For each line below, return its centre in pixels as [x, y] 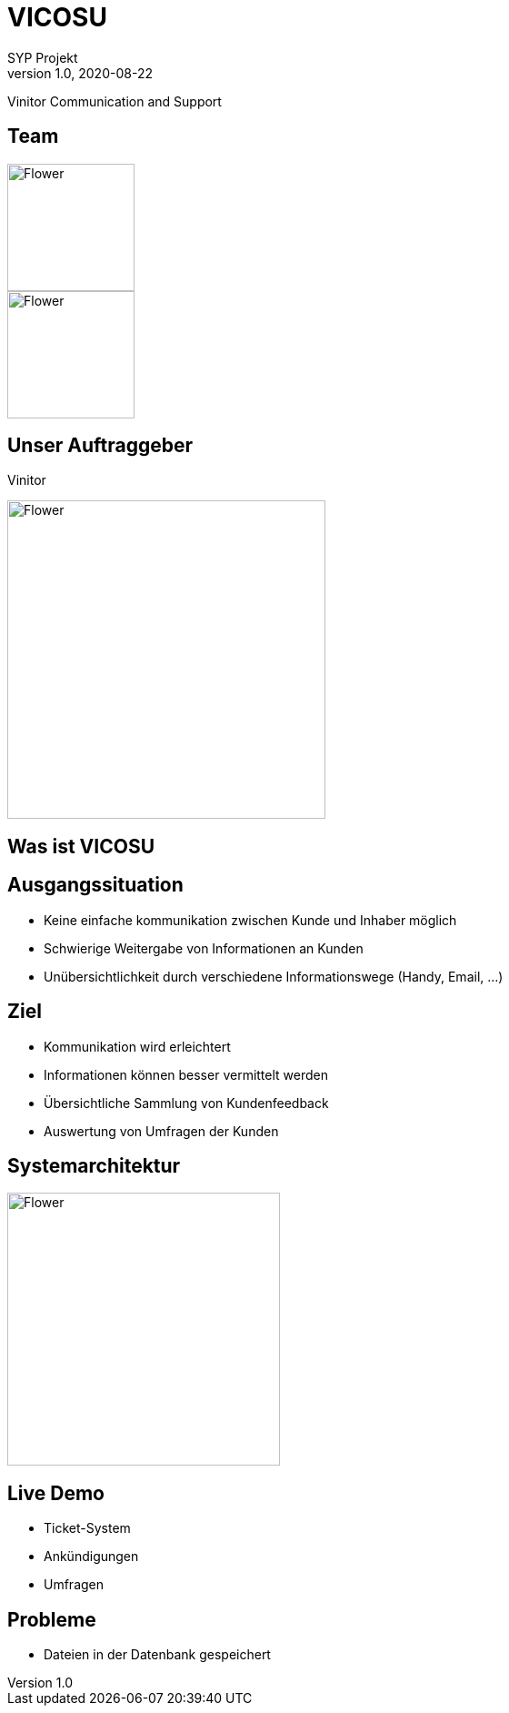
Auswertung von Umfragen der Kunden [161, 1131]
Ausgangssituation [95, 885]
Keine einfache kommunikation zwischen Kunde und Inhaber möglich [250, 920]
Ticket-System [87, 1528]
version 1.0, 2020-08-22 [80, 73]
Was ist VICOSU [81, 846]
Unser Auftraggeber [100, 446]
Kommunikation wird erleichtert [137, 1046]
